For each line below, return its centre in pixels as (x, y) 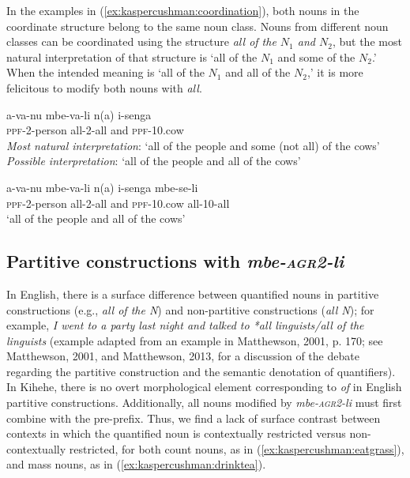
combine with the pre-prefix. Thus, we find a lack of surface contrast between (194, 418)
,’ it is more (335, 72)
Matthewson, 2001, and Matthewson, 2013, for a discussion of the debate (183, 356)
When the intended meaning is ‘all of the (105, 72)
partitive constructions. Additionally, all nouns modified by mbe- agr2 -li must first (204, 403)
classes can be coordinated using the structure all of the (141, 41)
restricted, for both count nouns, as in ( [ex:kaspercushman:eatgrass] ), (237, 448)
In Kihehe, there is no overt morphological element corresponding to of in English (204, 387)
